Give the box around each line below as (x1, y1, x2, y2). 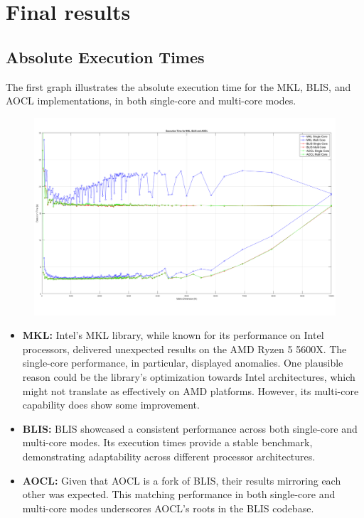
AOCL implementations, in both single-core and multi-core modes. (6, 93, 296, 108)
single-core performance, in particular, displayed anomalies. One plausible (22, 355, 343, 370)
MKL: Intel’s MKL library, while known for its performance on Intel (22, 328, 324, 342)
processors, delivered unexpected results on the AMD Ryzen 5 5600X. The (22, 341, 347, 356)
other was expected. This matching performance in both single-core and (22, 487, 336, 502)
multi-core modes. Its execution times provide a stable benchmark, (22, 435, 313, 450)
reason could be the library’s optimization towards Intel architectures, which (22, 369, 355, 384)
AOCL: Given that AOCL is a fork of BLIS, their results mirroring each (22, 473, 341, 487)
